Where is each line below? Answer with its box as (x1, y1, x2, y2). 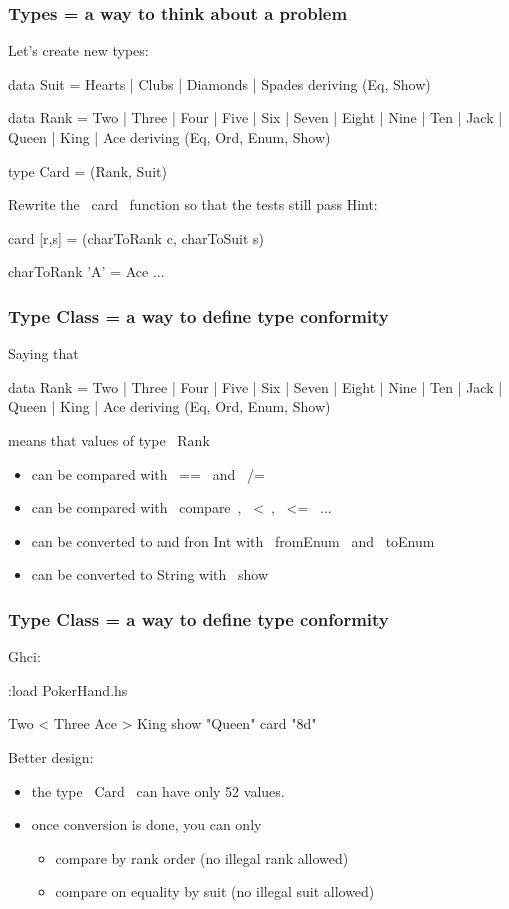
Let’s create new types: (8, 40, 149, 61)
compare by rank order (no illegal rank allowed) (55, 847, 349, 868)
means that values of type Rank (8, 429, 210, 450)
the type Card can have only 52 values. (31, 780, 285, 801)
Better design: (8, 746, 94, 767)
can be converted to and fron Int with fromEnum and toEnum (31, 530, 435, 551)
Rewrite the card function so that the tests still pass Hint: (8, 194, 378, 215)
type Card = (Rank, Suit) (8, 160, 167, 181)
